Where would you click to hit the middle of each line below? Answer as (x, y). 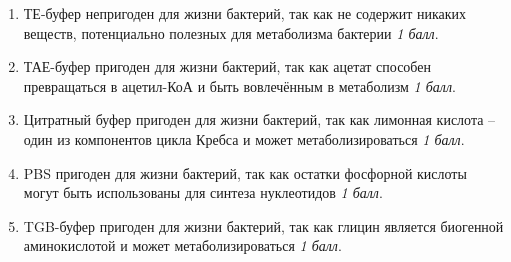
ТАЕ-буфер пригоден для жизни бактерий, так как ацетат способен (227, 66)
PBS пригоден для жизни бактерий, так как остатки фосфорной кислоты (245, 172)
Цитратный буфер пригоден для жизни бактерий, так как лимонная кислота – (259, 119)
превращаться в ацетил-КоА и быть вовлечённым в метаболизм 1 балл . (239, 85)
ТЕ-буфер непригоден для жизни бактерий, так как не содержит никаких (245, 13)
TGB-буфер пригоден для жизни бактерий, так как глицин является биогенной (263, 225)
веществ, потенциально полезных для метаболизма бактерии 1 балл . (231, 32)
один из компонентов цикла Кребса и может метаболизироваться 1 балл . (244, 138)
